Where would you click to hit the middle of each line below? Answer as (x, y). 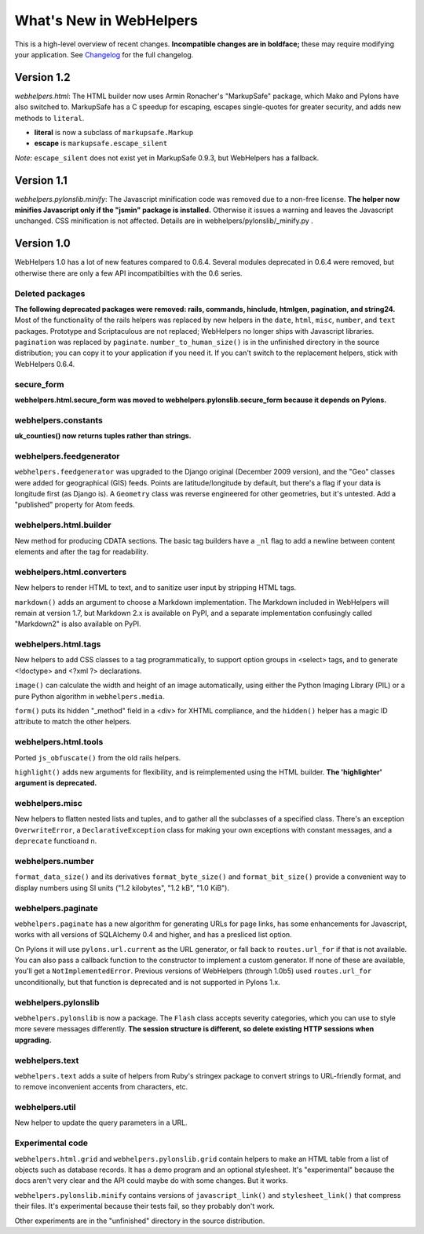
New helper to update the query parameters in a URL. (101, 1122)
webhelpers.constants (59, 420)
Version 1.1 (41, 180)
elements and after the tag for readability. (82, 551)
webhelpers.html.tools (59, 742)
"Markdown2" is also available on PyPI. (78, 624)
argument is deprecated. (56, 783)
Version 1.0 (42, 244)
